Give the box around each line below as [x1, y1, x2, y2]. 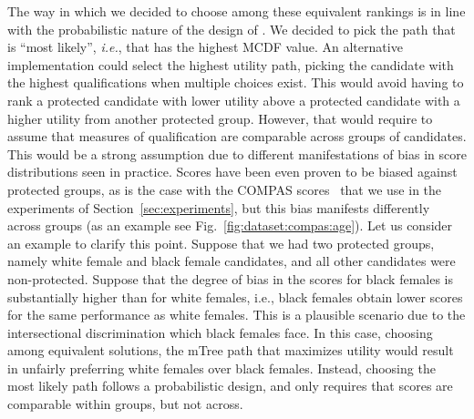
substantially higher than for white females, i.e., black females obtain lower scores [7, 287, 463, 306]
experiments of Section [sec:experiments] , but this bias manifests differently [7, 198, 430, 217]
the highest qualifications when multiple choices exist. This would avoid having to [7, 73, 464, 92]
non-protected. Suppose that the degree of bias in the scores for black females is [7, 269, 454, 288]
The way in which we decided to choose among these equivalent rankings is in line [7, 2, 466, 20]
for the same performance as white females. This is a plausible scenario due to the [7, 305, 466, 324]
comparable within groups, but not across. [7, 394, 243, 414]
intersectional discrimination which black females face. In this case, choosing [7, 322, 433, 342]
